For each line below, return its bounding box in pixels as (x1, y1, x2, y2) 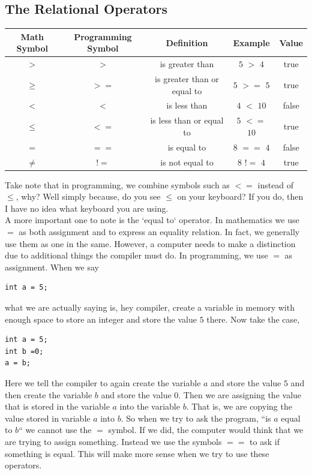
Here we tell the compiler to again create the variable (5, 376, 201, 389)
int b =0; (5, 347, 44, 356)
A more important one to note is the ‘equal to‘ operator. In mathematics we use (5, 214, 299, 226)
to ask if (250, 435, 280, 447)
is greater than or (155, 72, 219, 85)
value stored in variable (5, 411, 91, 424)
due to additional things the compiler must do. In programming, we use (5, 249, 268, 261)
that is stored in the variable (5, 400, 110, 413)
